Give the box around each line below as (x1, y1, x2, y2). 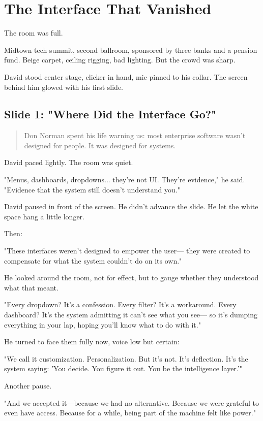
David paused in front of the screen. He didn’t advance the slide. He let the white (4, 201, 258, 212)
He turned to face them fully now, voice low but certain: (4, 336, 180, 347)
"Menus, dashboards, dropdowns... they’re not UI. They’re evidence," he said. (4, 174, 245, 185)
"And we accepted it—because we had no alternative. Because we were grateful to (4, 397, 259, 408)
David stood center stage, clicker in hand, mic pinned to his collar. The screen (4, 71, 248, 82)
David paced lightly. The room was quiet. (4, 157, 133, 168)
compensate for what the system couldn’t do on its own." (4, 255, 182, 266)
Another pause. (4, 380, 52, 391)
